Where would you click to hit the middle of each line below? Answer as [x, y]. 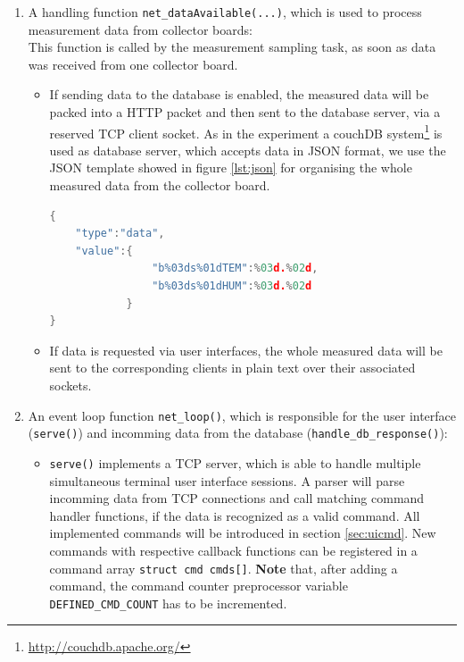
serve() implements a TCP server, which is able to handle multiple [235, 462]
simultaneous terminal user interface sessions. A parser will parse [227, 480]
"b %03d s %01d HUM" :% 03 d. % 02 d [232, 286]
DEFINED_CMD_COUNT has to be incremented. [168, 603]
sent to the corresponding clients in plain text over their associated [232, 368]
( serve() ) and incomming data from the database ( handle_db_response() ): [238, 433]
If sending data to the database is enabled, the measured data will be [239, 94]
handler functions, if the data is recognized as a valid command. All [235, 515]
